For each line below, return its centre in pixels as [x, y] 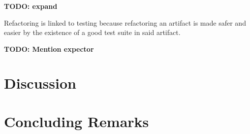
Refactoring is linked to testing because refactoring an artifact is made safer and [125, 22]
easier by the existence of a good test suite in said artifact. [92, 32]
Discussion [40, 83]
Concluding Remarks [77, 121]
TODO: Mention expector [49, 49]
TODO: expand [31, 6]
